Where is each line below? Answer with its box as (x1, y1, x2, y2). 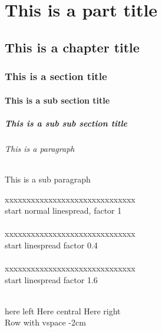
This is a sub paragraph (5, 172, 91, 185)
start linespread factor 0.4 (5, 238, 98, 251)
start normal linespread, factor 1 (5, 204, 122, 217)
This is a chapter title (5, 38, 140, 56)
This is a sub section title (5, 94, 110, 106)
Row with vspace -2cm (5, 316, 86, 328)
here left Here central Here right (5, 304, 121, 317)
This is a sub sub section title (5, 117, 127, 129)
